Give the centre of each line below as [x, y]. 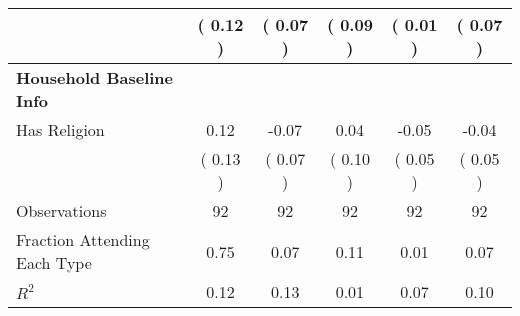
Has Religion [60, 129]
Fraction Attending [83, 239]
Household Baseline [94, 77]
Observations [61, 210]
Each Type [54, 262]
